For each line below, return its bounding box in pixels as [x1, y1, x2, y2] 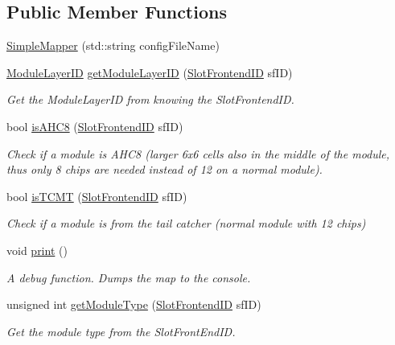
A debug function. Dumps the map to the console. [6, 269, 251, 285]
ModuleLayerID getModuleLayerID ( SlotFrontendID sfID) [6, 64, 293, 80]
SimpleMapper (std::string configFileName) [6, 37, 220, 54]
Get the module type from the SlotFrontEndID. [6, 322, 236, 339]
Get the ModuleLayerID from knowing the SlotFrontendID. [6, 91, 294, 108]
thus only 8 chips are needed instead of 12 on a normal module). [6, 161, 323, 178]
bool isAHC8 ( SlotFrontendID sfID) [6, 117, 183, 134]
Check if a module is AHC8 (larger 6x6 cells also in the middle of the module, [6, 145, 390, 162]
